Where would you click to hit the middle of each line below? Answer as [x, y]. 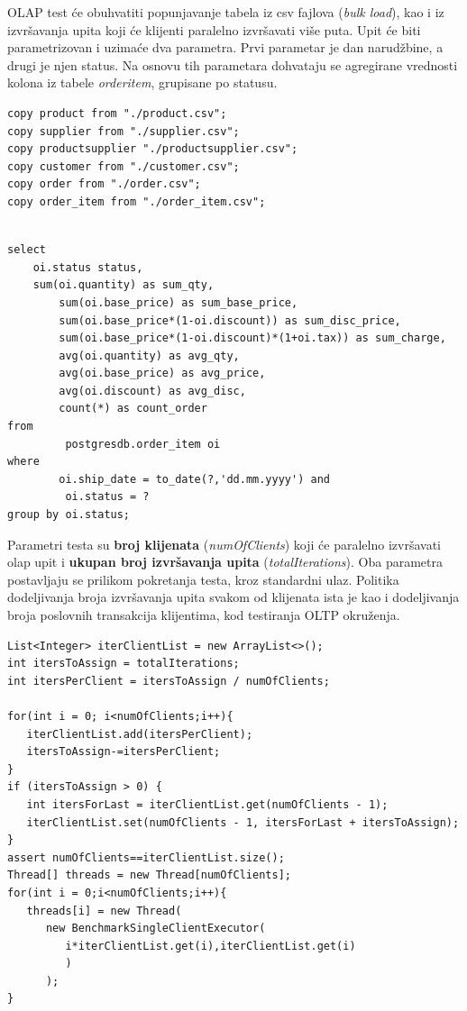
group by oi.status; [69, 515]
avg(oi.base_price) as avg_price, [162, 373]
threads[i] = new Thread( [104, 911]
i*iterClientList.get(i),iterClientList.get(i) [211, 946]
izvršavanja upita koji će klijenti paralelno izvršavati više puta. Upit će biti [214, 29]
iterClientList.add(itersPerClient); [140, 734]
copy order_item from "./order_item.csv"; [137, 201]
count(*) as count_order [133, 409]
